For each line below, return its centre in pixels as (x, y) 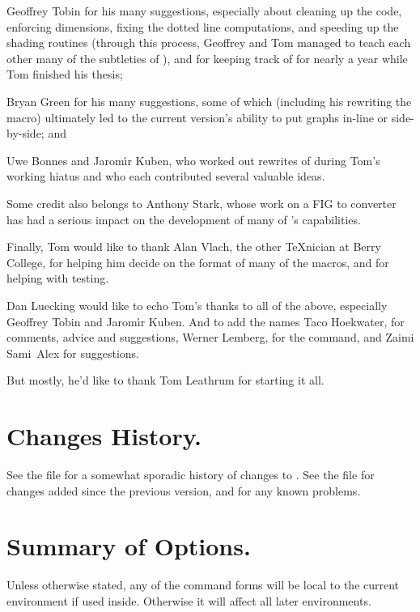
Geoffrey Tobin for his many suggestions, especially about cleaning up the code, (204, 11)
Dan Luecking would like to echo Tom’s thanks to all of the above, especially (197, 305)
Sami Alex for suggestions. (73, 353)
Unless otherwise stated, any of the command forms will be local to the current (203, 585)
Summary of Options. (129, 546)
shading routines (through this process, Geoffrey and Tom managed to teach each (209, 42)
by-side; (25, 133)
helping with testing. (58, 278)
